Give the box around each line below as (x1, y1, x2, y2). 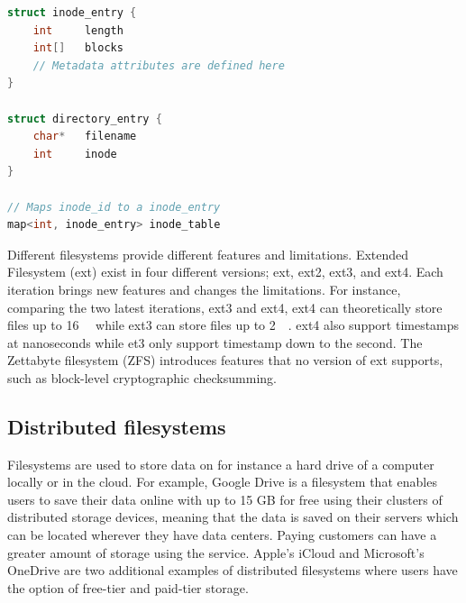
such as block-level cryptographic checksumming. (7, 368, 277, 387)
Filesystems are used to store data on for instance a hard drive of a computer (7, 454, 434, 473)
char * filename (32, 130, 137, 143)
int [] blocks (32, 41, 123, 55)
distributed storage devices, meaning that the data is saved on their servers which (7, 507, 459, 526)
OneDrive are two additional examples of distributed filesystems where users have (7, 561, 458, 580)
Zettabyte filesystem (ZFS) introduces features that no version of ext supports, (7, 351, 443, 370)
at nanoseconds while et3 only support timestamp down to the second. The (7, 333, 423, 352)
